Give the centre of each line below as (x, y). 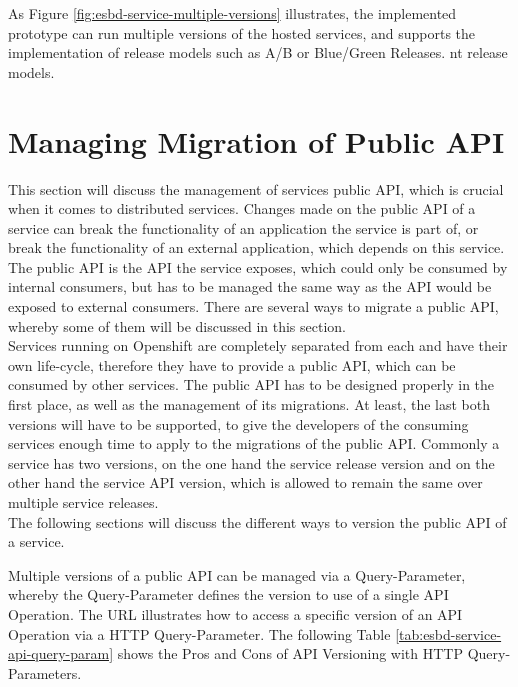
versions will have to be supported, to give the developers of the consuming (238, 423)
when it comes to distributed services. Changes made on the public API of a (242, 208)
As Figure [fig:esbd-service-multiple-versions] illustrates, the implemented (232, 13)
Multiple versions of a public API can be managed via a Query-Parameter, (237, 574)
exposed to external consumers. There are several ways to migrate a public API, (253, 306)
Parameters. (45, 672)
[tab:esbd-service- (448, 633)
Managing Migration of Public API (256, 140)
